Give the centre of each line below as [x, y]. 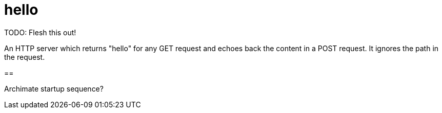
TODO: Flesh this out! [40, 32]
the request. [25, 57]
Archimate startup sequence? [54, 88]
